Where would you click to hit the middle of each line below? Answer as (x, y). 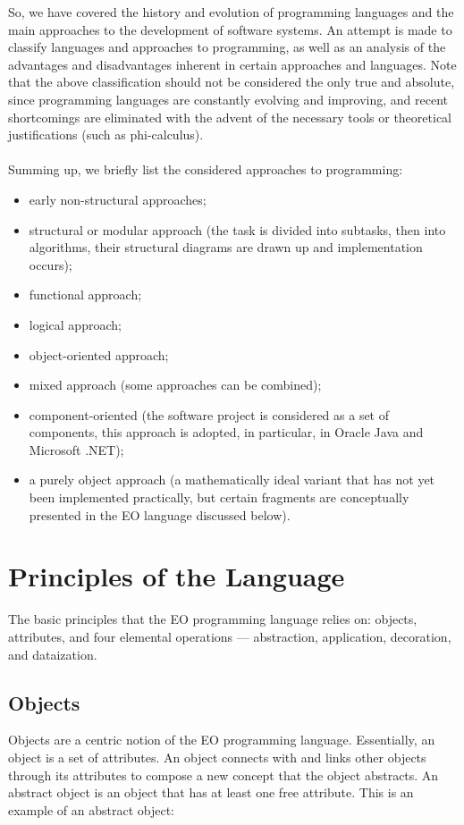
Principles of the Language (177, 576)
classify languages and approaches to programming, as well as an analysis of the (227, 47)
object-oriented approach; (99, 354)
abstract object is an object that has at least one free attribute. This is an (211, 792)
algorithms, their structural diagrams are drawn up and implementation (226, 247)
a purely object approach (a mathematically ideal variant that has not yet (232, 480)
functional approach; (85, 295)
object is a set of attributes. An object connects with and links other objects (217, 757)
